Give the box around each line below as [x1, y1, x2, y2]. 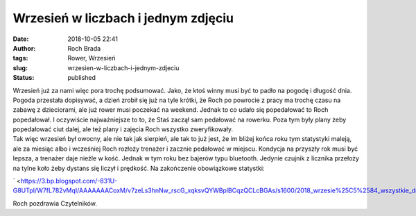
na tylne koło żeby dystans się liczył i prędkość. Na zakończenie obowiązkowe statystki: [12, 164, 265, 172]
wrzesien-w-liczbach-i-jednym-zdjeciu [67, 63, 180, 72]
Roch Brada [67, 44, 101, 52]
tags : [12, 54, 28, 63]
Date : [12, 35, 29, 43]
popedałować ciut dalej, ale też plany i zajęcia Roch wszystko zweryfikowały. [12, 125, 234, 133]
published [67, 74, 96, 82]
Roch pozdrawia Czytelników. [12, 199, 97, 208]
